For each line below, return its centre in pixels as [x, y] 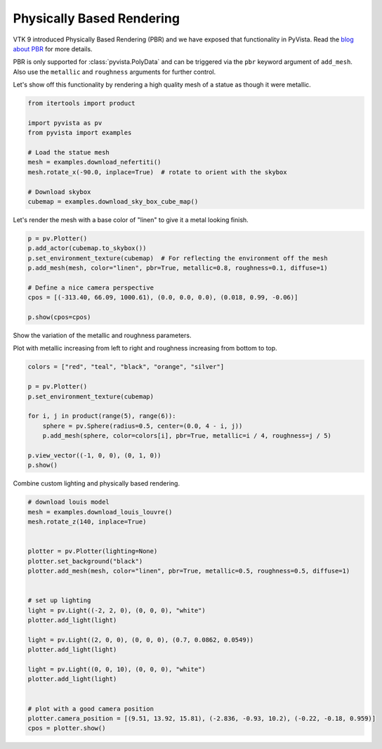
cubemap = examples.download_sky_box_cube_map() [113, 201]
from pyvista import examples [80, 133]
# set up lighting [59, 600]
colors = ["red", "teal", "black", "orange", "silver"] [126, 367]
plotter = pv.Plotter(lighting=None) [93, 551]
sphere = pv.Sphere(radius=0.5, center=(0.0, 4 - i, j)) [143, 426]
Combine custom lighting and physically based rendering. [97, 483]
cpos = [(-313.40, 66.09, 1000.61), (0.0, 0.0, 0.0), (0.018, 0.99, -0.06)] [163, 298]
